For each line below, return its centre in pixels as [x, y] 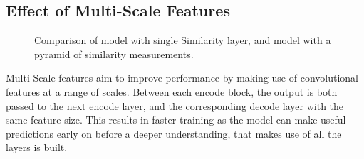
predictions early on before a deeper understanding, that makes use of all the [174, 133]
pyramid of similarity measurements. [114, 54]
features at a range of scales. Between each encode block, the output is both [172, 91]
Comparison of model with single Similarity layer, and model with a [183, 40]
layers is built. [37, 147]
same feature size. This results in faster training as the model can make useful [176, 120]
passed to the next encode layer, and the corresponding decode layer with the [175, 105]
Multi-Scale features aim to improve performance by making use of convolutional [182, 78]
